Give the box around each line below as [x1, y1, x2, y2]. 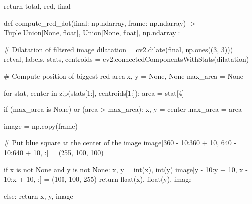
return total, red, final [4, 1, 71, 11]
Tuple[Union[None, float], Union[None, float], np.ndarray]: [4, 27, 180, 38]
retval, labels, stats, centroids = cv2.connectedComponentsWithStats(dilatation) [4, 54, 249, 64]
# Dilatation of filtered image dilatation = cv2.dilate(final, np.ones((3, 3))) [4, 44, 233, 54]
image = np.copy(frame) [4, 120, 78, 131]
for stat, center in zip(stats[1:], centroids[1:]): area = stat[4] [4, 87, 184, 98]
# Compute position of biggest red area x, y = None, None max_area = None [4, 70, 244, 81]
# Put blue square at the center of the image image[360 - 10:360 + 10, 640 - [4, 137, 237, 148]
